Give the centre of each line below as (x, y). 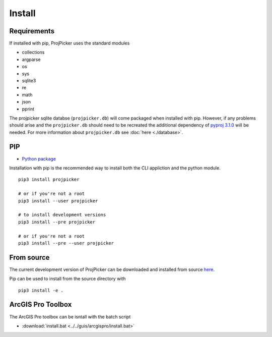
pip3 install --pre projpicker (57, 222)
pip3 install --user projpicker (58, 201)
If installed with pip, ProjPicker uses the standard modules (70, 43)
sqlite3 (29, 81)
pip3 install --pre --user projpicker (66, 243)
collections (33, 52)
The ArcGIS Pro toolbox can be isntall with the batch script (70, 317)
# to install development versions (62, 215)
